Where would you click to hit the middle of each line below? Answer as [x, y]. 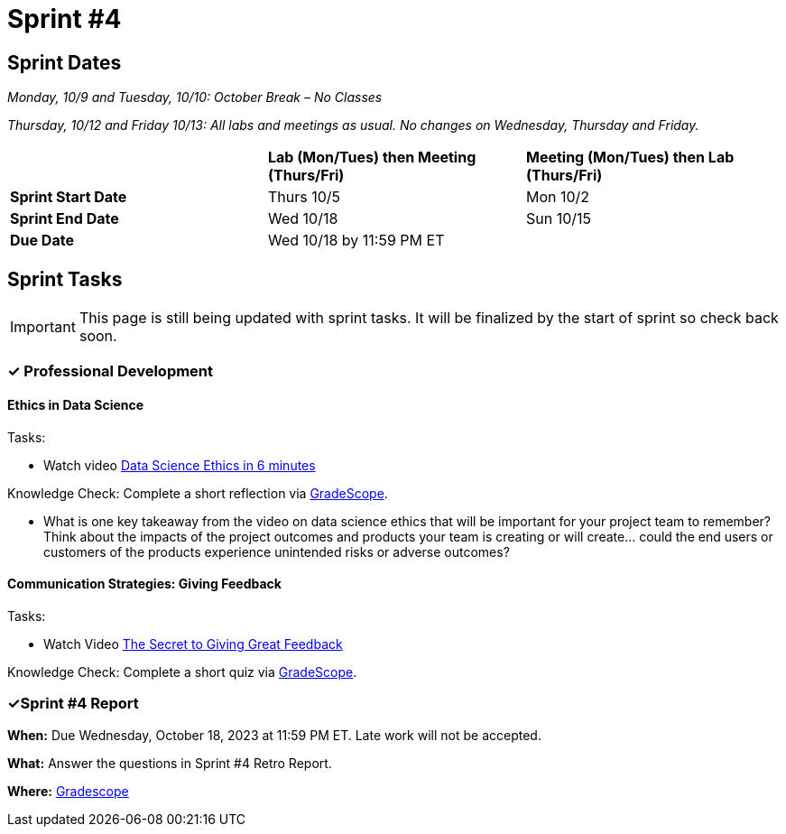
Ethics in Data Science [76, 405]
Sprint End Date [65, 219]
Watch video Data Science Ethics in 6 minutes [180, 465]
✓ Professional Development [111, 371]
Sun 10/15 [559, 219]
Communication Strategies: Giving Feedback [144, 584]
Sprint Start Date [69, 197]
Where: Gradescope [68, 791]
